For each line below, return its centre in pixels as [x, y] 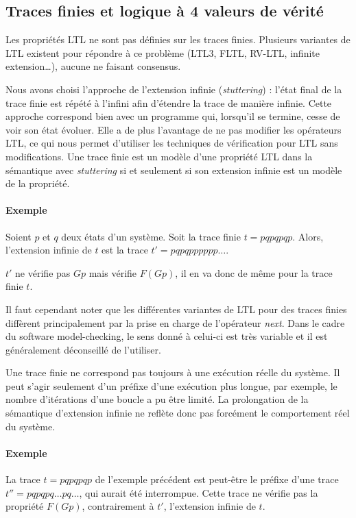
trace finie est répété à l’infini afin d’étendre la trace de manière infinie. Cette [169, 102]
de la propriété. [38, 183]
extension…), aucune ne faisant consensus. [93, 66]
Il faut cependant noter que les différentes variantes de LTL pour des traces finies [176, 309]
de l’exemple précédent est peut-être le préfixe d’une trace [217, 479]
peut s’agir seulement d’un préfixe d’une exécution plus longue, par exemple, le [171, 385]
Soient [19, 236]
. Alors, [308, 236]
